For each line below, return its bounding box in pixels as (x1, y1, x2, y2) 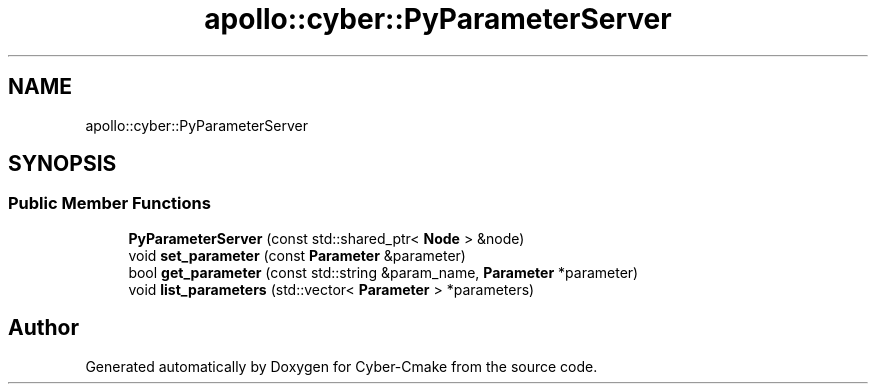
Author (8, 315, 79, 341)
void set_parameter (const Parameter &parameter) (128, 246, 466, 264)
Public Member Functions (8, 193, 211, 214)
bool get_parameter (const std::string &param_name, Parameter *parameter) (128, 263, 639, 281)
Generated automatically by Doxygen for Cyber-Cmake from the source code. (85, 357, 598, 375)
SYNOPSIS (8, 151, 117, 177)
